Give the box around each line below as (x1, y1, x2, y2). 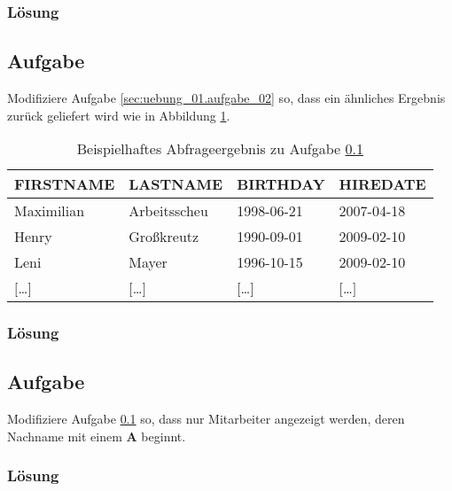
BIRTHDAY (237, 174, 325, 195)
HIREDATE (339, 174, 426, 195)
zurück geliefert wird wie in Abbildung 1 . (7, 105, 230, 124)
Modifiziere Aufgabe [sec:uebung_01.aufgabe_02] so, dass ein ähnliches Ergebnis (7, 89, 446, 107)
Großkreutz (129, 226, 199, 247)
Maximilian (14, 200, 85, 222)
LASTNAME (129, 174, 223, 195)
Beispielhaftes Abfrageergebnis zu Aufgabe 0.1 (76, 138, 363, 160)
